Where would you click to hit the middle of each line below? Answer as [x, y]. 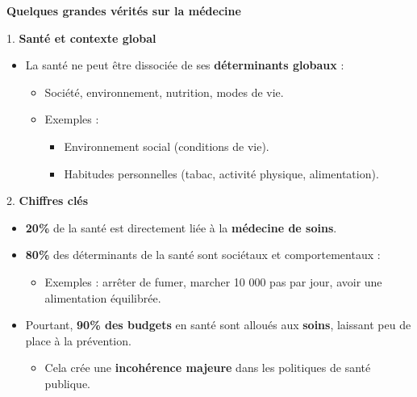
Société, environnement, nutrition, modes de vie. [164, 92]
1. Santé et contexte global [81, 38]
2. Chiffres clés [48, 201]
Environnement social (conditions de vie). [167, 146]
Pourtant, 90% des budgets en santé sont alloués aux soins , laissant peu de [218, 325]
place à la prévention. [78, 340]
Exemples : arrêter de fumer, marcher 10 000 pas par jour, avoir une [213, 281]
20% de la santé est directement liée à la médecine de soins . [181, 227]
